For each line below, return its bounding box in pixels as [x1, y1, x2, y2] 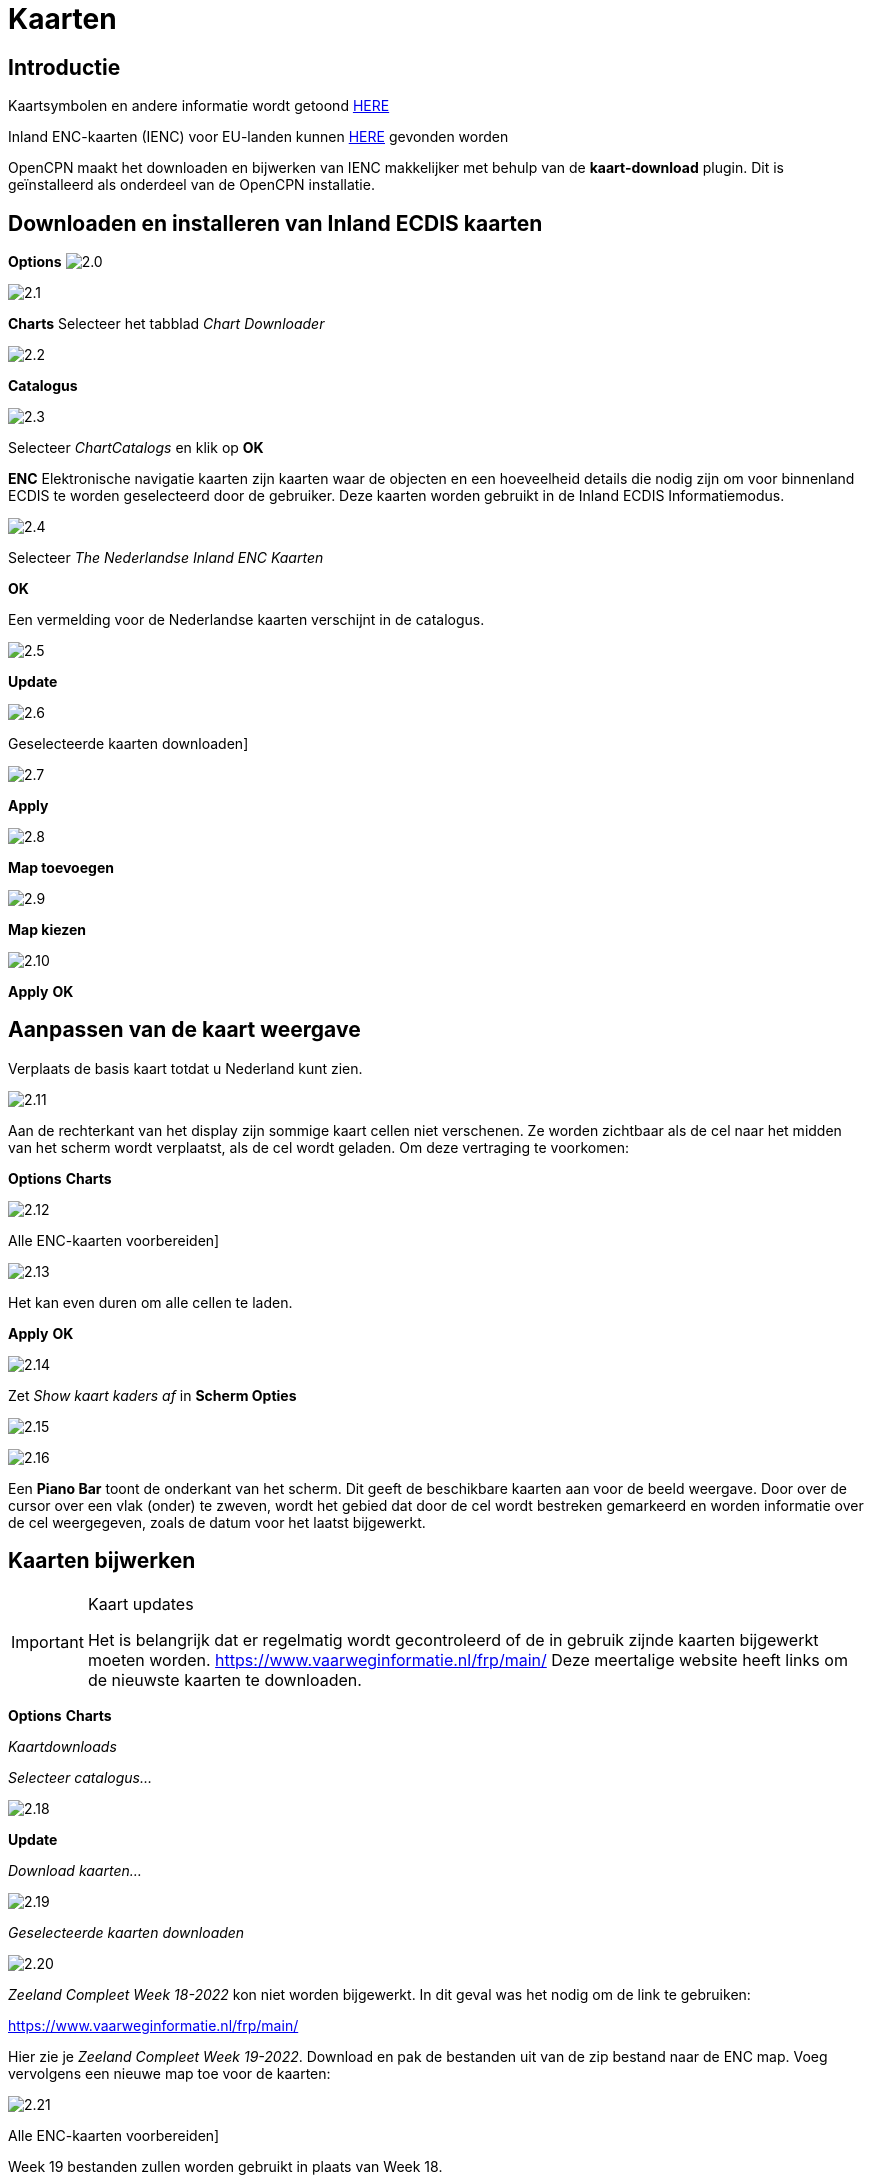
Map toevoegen [8, 859, 114, 877]
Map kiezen [8, 921, 87, 939]
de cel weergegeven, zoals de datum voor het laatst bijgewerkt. [8, 1513, 426, 1531]
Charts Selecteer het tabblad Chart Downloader [8, 315, 325, 333]
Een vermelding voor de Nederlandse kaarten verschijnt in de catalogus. [8, 611, 485, 629]
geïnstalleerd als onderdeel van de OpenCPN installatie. [8, 176, 375, 194]
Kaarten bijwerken [8, 1548, 196, 1574]
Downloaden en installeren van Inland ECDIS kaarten [8, 210, 543, 236]
